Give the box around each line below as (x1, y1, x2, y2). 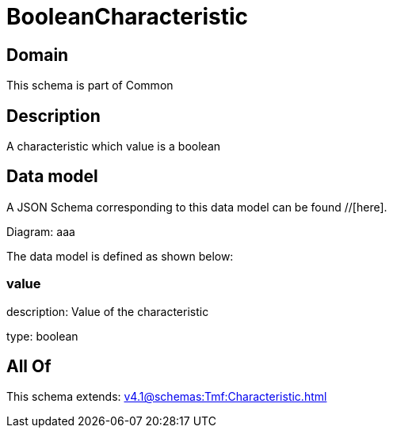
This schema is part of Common (6, 78, 174, 93)
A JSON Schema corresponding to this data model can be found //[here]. (6, 200, 387, 214)
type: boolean (6, 329, 78, 343)
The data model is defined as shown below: (6, 249, 234, 263)
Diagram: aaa (6, 224, 75, 238)
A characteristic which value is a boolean (6, 139, 221, 154)
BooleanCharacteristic (6, 3, 249, 30)
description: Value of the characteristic (6, 304, 209, 318)
